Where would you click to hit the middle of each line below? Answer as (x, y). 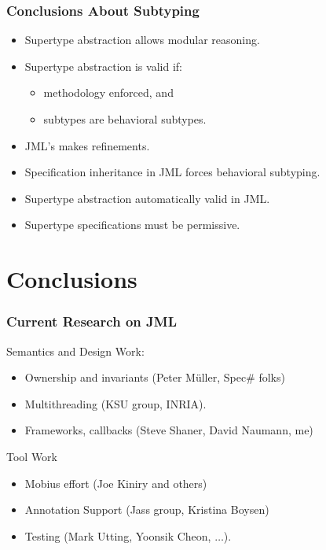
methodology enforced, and (108, 92)
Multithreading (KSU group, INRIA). (115, 403)
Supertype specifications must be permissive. (132, 225)
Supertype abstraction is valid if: (103, 66)
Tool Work (32, 456)
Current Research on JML (92, 321)
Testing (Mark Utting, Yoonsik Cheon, (118, 535)
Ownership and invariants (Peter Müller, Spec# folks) (155, 377)
